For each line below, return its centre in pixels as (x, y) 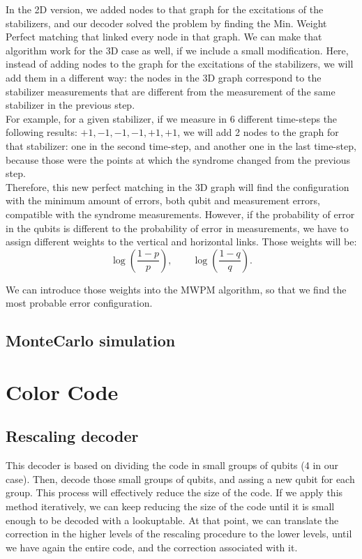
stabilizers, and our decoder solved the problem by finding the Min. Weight (166, 23)
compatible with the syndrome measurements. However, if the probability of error (180, 214)
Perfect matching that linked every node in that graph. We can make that (164, 37)
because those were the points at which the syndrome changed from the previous (178, 159)
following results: (42, 132)
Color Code (62, 391)
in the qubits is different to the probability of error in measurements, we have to (177, 228)
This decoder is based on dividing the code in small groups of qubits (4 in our (172, 465)
